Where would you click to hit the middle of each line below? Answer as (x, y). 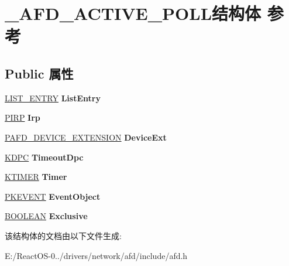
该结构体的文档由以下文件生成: (63, 235)
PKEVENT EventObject (53, 196)
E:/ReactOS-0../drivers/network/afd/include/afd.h (96, 255)
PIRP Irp (23, 117)
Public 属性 (39, 73)
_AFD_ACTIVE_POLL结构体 (133, 13)
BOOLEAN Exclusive (46, 216)
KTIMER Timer (36, 177)
